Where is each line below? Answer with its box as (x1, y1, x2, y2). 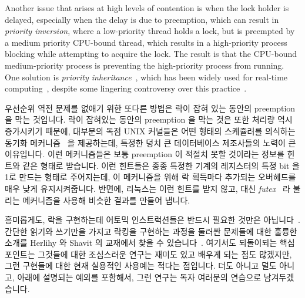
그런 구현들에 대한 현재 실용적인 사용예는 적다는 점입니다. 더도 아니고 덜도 (5, 259, 277, 272)
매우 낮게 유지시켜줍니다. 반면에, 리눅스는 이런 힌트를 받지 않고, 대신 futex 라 (5, 182, 290, 194)
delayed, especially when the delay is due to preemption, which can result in (5, 13, 279, 25)
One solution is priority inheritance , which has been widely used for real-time (5, 70, 288, 83)
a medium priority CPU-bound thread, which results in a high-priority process (5, 36, 287, 48)
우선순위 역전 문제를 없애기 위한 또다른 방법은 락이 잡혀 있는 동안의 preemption (5, 101, 296, 114)
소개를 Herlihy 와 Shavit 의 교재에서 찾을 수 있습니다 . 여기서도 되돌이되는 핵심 (5, 236, 295, 249)
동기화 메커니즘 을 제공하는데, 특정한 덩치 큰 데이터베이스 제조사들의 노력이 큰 (5, 136, 296, 148)
